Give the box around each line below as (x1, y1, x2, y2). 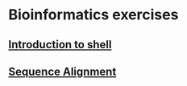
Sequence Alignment (8, 64, 117, 78)
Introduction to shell (8, 38, 112, 51)
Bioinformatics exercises (8, 6, 179, 24)
